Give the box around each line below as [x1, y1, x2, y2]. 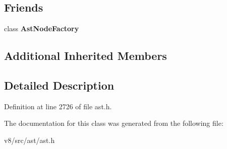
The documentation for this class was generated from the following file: [4, 118, 223, 128]
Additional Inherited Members [4, 48, 167, 63]
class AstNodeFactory [4, 23, 79, 34]
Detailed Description [4, 77, 115, 93]
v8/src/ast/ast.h [4, 134, 55, 145]
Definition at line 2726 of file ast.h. [4, 101, 112, 111]
